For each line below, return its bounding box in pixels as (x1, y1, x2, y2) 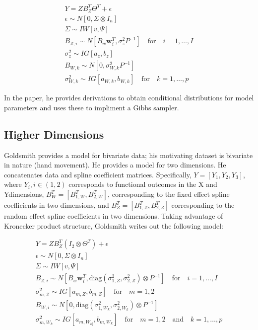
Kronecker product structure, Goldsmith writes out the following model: (4, 220, 223, 231)
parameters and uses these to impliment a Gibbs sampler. (4, 102, 179, 112)
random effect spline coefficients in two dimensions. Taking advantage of (4, 211, 223, 221)
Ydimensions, (4, 189, 44, 199)
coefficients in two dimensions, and (4, 200, 109, 210)
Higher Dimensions (4, 126, 104, 142)
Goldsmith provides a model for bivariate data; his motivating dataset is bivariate (4, 150, 253, 160)
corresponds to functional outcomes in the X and (68, 179, 217, 189)
